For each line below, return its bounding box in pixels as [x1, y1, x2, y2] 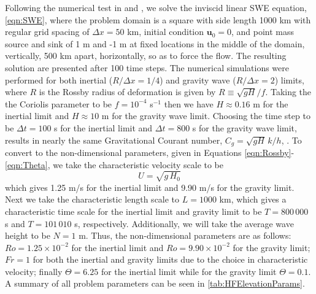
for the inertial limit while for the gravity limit [101, 265, 277, 277]
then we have [164, 97, 214, 110]
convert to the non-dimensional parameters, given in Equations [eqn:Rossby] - [5, 145, 295, 158]
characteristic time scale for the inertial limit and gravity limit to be [5, 204, 262, 217]
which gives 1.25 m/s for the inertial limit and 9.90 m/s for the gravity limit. [5, 180, 295, 193]
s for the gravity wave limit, [192, 121, 297, 134]
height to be [5, 229, 50, 242]
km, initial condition [127, 25, 204, 38]
